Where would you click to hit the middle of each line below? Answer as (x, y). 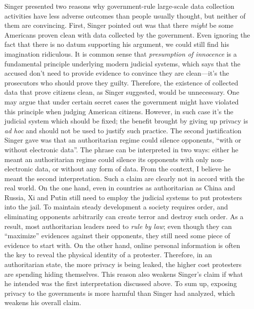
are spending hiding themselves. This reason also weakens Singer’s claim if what (124, 274)
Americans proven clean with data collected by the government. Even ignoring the (127, 34)
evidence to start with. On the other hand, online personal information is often (122, 245)
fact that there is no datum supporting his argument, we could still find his (117, 44)
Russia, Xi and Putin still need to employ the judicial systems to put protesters (123, 197)
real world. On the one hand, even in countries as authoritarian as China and (120, 188)
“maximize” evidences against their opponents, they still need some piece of (117, 236)
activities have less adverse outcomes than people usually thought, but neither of (125, 15)
